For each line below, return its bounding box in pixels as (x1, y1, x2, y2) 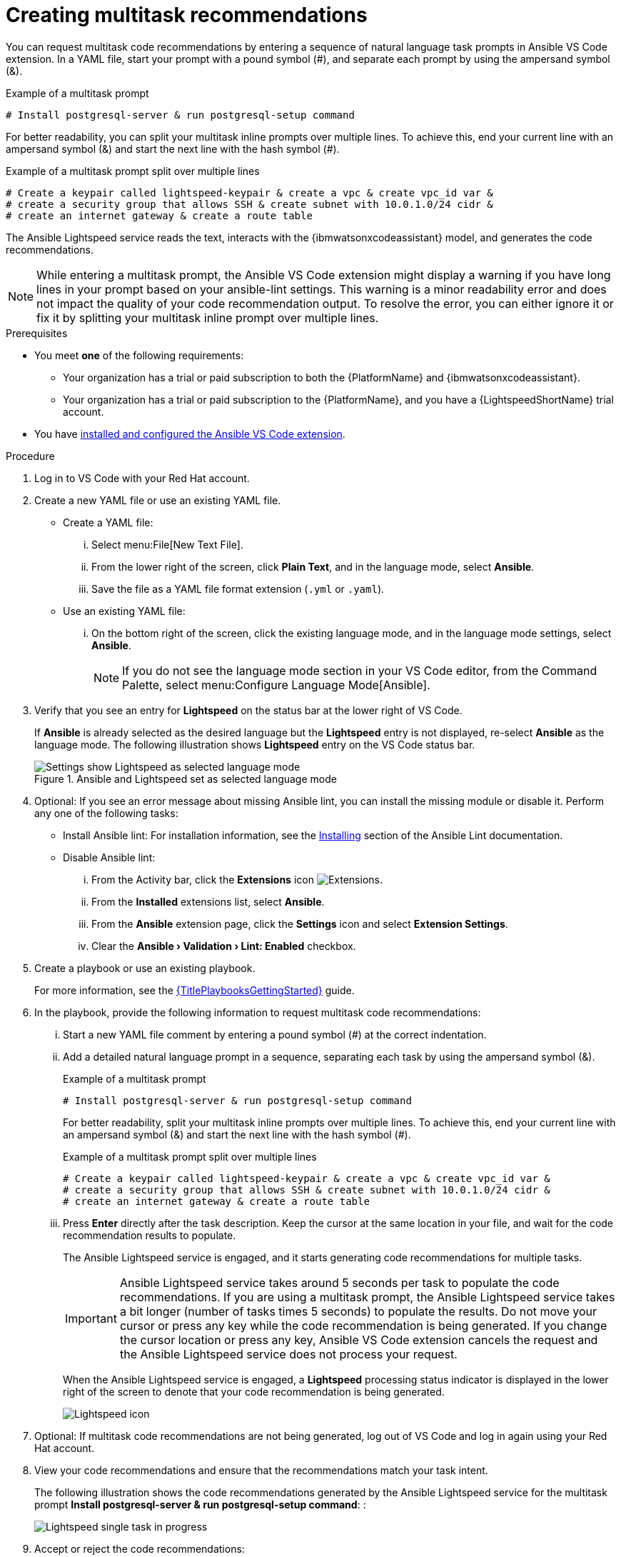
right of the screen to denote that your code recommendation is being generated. (63, 1385, 445, 1398)
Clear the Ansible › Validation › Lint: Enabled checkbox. (91, 939, 356, 952)
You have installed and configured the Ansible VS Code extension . (34, 427, 345, 440)
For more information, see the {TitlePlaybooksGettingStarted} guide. (34, 983, 355, 996)
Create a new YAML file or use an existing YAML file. (34, 494, 281, 506)
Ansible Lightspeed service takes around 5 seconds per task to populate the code (119, 1275, 560, 1290)
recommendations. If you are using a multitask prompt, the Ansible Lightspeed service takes (119, 1289, 615, 1304)
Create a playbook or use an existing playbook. (34, 961, 256, 974)
